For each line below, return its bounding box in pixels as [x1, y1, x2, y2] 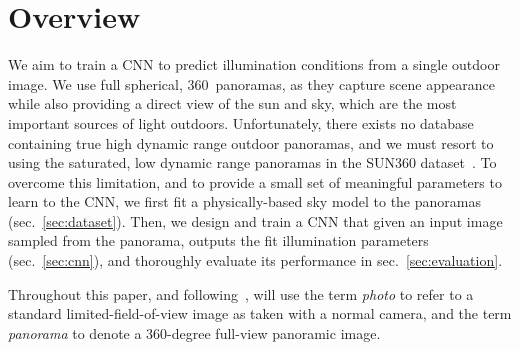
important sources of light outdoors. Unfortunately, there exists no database [8, 112, 474, 133]
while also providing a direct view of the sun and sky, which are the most [8, 93, 457, 114]
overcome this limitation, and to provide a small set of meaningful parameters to [8, 171, 502, 192]
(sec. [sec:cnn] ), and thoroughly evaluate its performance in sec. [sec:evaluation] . [8, 250, 503, 271]
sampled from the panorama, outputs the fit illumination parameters [8, 230, 429, 251]
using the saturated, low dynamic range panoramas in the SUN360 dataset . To [8, 152, 497, 173]
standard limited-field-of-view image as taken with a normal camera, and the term [8, 303, 512, 324]
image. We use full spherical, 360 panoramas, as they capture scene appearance [8, 73, 496, 94]
